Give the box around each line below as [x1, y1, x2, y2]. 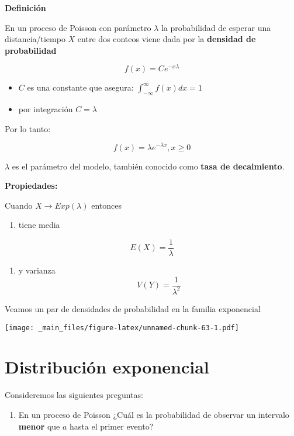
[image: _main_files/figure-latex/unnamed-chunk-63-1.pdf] [5, 323, 239, 332]
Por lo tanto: [5, 122, 51, 134]
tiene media [18, 219, 60, 231]
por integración [18, 103, 73, 115]
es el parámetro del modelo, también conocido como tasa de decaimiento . [12, 160, 285, 172]
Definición [5, 2, 46, 13]
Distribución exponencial [5, 355, 209, 379]
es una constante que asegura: [27, 81, 134, 94]
